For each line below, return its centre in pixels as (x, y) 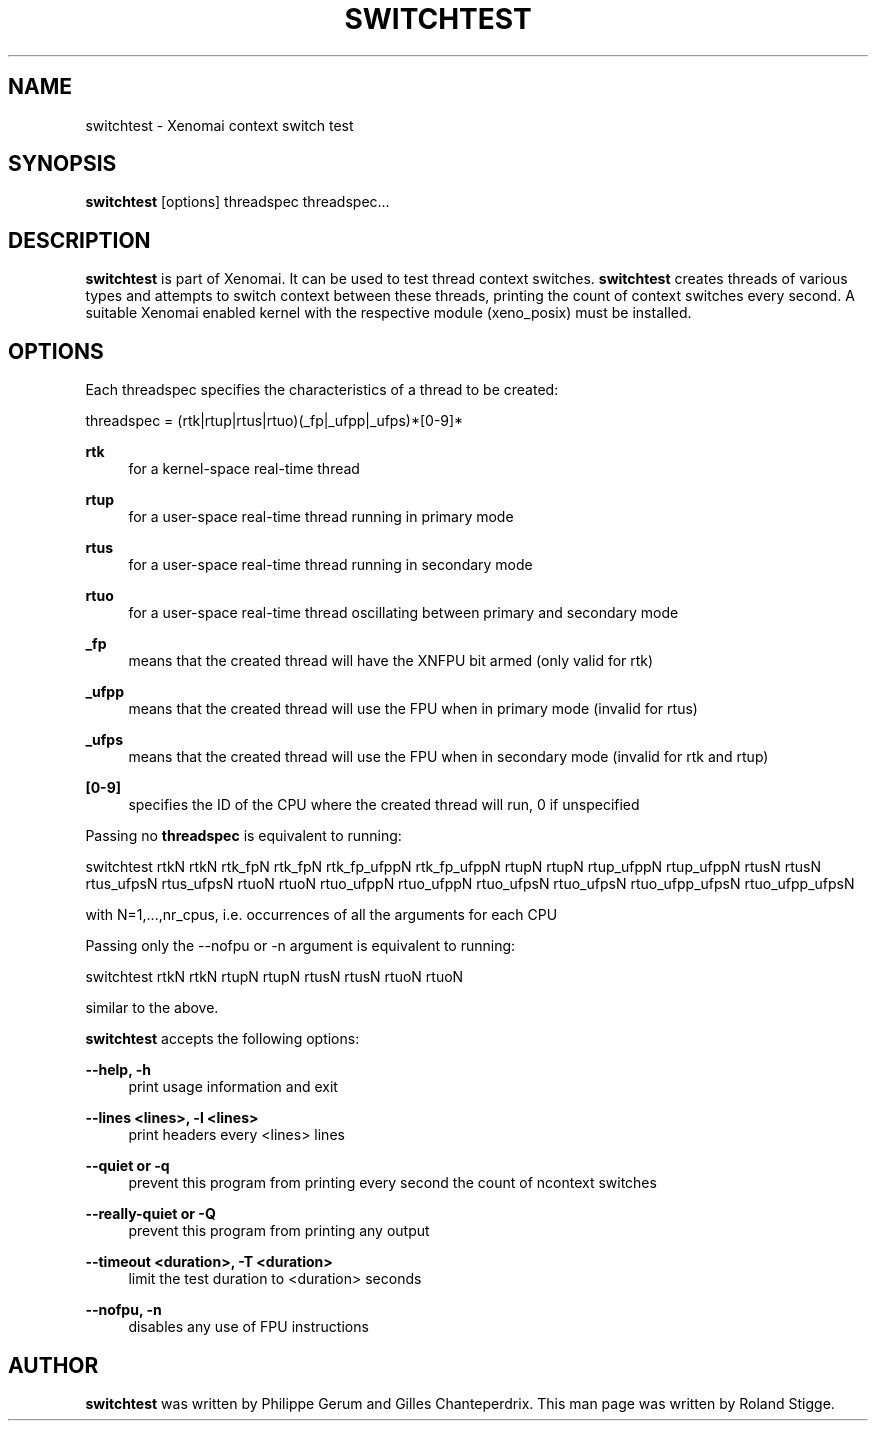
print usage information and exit (233, 1087)
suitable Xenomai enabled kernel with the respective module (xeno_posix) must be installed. (388, 313)
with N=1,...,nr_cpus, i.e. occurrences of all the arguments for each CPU (321, 915)
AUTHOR (53, 1365)
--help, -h (118, 1070)
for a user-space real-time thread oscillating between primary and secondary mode (403, 613)
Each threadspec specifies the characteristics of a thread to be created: (322, 390)
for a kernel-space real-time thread (244, 469)
